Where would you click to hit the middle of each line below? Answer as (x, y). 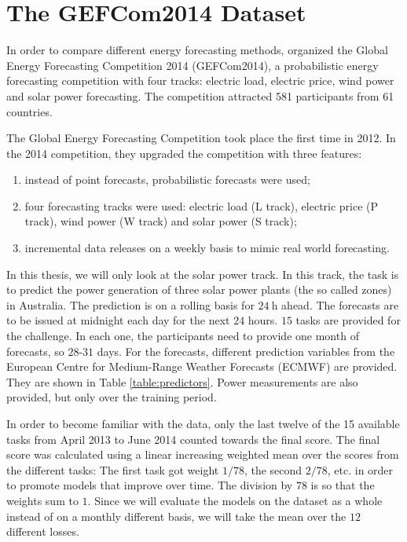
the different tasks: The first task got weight (113, 469)
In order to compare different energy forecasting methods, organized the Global (197, 50)
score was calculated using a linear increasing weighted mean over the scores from (203, 454)
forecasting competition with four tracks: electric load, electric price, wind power (200, 81)
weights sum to (42, 500)
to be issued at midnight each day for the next (118, 320)
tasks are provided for (348, 320)
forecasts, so (35, 351)
